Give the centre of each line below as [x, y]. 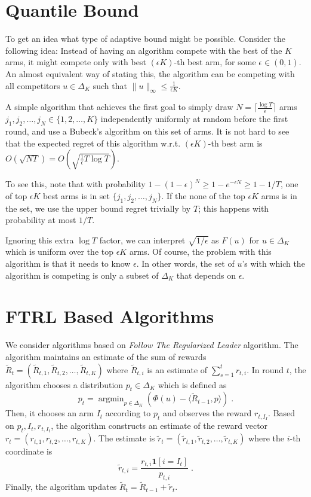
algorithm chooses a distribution [64, 384]
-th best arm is [235, 143]
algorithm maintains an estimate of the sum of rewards [106, 356]
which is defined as [192, 384]
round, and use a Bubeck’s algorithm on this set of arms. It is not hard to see [147, 131]
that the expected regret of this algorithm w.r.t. [93, 143]
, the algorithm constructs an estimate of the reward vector [159, 426]
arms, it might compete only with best [76, 62]
